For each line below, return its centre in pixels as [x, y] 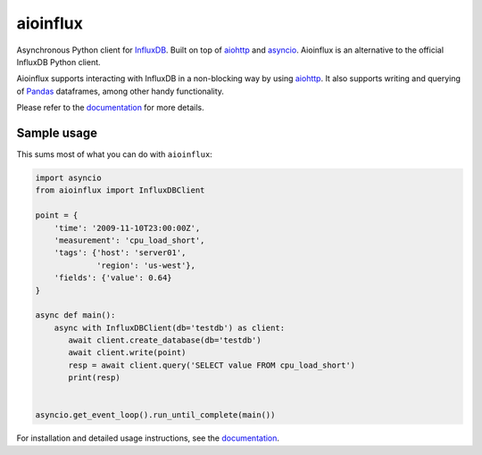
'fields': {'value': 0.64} [113, 278]
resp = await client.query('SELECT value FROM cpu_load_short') [212, 365]
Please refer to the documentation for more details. [110, 108]
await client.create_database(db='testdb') [165, 340]
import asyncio [68, 178]
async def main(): [75, 315]
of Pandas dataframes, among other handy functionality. [120, 91]
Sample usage [57, 132]
